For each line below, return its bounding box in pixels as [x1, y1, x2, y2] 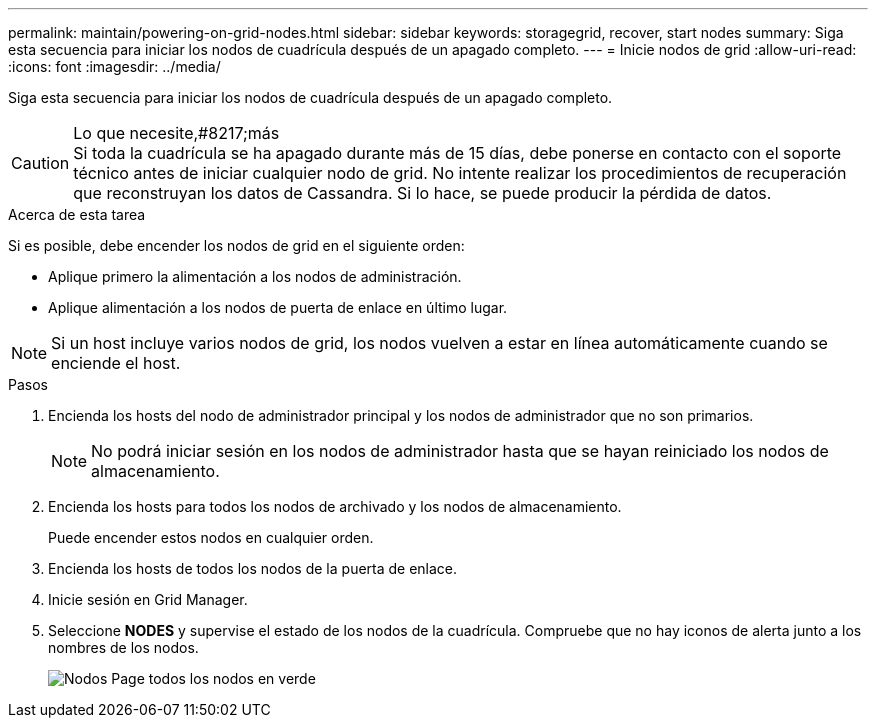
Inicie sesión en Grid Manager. [48, 591, 248, 608]
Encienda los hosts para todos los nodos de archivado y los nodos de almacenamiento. [48, 498, 622, 515]
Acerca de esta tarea [8, 206, 146, 223]
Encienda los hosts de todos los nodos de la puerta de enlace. [48, 560, 458, 577]
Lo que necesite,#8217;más [73, 123, 280, 143]
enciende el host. [51, 353, 181, 373]
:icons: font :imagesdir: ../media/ [8, 58, 221, 75]
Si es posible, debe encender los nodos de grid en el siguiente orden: [8, 237, 465, 254]
